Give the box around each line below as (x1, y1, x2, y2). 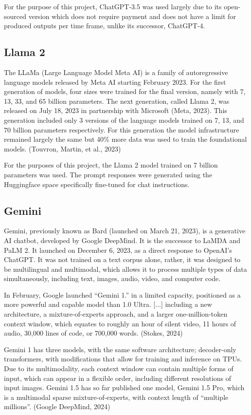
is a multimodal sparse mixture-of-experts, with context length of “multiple (4, 392, 229, 402)
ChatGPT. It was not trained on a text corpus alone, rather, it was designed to (4, 254, 241, 264)
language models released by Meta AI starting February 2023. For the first (4, 76, 226, 87)
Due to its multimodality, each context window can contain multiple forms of (4, 363, 233, 374)
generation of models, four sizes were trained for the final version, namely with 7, (4, 86, 246, 96)
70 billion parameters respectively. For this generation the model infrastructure (4, 124, 239, 134)
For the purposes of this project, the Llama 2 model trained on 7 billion (4, 160, 218, 170)
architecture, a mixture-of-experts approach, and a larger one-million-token (4, 309, 228, 319)
